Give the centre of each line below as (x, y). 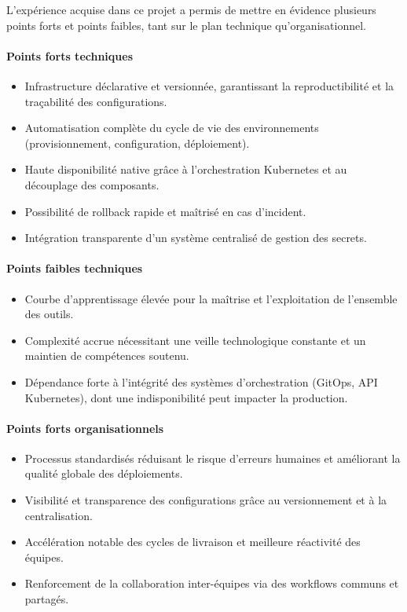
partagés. (47, 599)
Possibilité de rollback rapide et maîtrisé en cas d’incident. (165, 211)
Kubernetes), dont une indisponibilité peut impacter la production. (186, 397)
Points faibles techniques (75, 268)
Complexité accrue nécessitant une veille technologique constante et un (195, 340)
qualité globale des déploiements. (104, 473)
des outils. (49, 314)
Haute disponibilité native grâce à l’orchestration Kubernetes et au (186, 169)
